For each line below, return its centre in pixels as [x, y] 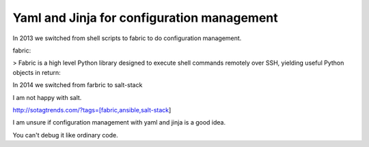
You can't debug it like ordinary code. [66, 135]
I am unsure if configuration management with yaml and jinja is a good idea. [119, 122]
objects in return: [37, 72]
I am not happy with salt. [47, 97]
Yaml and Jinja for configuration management [145, 18]
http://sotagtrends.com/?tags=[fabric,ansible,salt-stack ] [92, 110]
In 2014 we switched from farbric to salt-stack [78, 85]
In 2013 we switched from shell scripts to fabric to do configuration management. [127, 38]
